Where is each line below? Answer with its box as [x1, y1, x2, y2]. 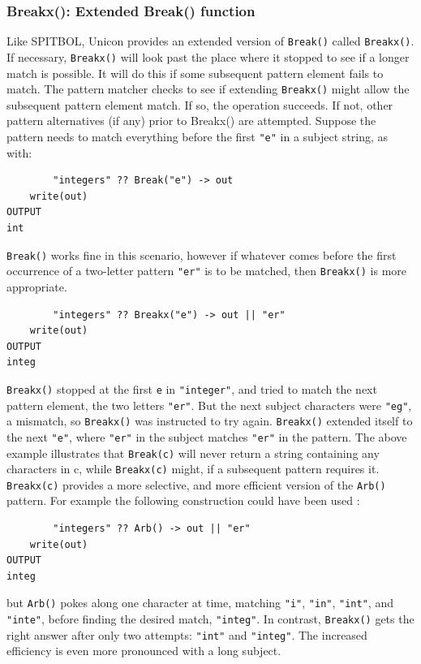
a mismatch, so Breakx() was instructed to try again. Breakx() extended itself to [6, 412, 413, 429]
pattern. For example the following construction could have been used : [6, 492, 360, 509]
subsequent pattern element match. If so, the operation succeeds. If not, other [6, 96, 393, 113]
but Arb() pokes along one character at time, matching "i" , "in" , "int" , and [6, 594, 393, 611]
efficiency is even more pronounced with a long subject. [6, 642, 281, 659]
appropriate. [6, 278, 67, 295]
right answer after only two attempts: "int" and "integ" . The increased [6, 626, 367, 643]
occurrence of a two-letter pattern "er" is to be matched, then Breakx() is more [6, 262, 407, 279]
